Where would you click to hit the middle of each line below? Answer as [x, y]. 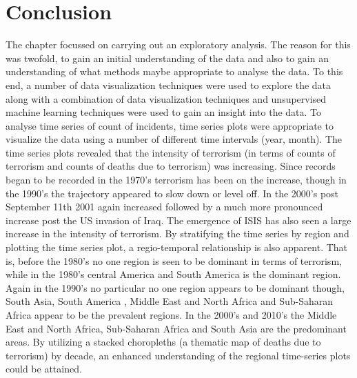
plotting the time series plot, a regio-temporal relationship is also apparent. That [177, 247]
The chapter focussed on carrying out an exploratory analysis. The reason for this [178, 44]
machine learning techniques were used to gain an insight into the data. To [164, 112]
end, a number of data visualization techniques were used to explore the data [169, 84]
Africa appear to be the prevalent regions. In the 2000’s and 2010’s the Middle [171, 315]
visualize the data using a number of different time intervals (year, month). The [174, 139]
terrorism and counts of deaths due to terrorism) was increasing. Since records [171, 166]
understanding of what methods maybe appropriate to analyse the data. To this [174, 71]
